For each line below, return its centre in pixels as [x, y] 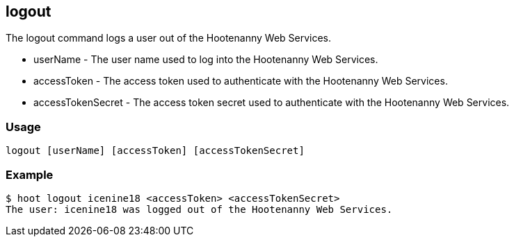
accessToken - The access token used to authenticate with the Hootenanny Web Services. [241, 81]
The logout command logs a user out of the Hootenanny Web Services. [169, 38]
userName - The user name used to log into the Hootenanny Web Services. [206, 60]
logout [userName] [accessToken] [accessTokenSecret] [155, 151]
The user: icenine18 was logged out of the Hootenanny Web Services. [199, 209]
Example [30, 174]
